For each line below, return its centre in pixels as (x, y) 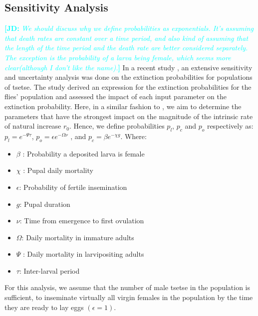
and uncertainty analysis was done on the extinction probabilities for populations (129, 77)
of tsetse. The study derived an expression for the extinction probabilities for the (128, 86)
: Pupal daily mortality (58, 170)
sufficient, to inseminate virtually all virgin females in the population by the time (129, 297)
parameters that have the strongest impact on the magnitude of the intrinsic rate (129, 116)
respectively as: (230, 126)
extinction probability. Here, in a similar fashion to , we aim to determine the (123, 106)
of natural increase (33, 126)
